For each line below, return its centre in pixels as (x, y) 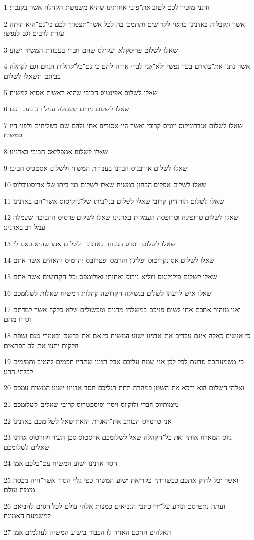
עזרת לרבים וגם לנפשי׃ (34, 33)
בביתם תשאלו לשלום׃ (33, 75)
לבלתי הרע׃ (19, 371)
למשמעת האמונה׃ (27, 515)
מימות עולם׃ (20, 489)
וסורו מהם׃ (18, 319)
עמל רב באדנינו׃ (25, 227)
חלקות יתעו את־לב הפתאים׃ (41, 345)
